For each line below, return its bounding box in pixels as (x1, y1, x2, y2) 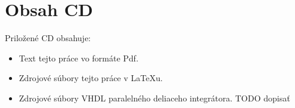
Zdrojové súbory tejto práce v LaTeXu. (19, 72, 163, 84)
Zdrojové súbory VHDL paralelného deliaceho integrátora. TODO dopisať (19, 91, 290, 104)
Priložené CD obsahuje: (5, 32, 91, 44)
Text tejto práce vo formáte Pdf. (19, 51, 139, 64)
